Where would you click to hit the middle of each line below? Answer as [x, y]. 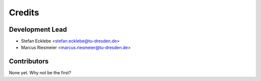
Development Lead [38, 29]
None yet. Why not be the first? [40, 73]
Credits [24, 12]
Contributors [29, 62]
